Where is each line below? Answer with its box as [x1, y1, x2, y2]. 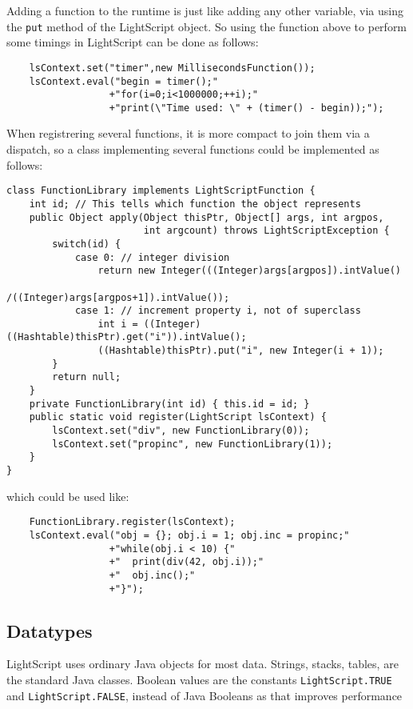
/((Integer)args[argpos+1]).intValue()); [6, 291, 230, 303]
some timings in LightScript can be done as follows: [6, 34, 259, 50]
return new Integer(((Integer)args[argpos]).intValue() [97, 265, 401, 277]
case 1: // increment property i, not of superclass [74, 305, 361, 317]
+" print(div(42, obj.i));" [109, 556, 264, 568]
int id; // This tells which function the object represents [29, 198, 361, 210]
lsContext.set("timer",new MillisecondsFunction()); [29, 62, 316, 74]
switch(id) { [52, 238, 121, 250]
